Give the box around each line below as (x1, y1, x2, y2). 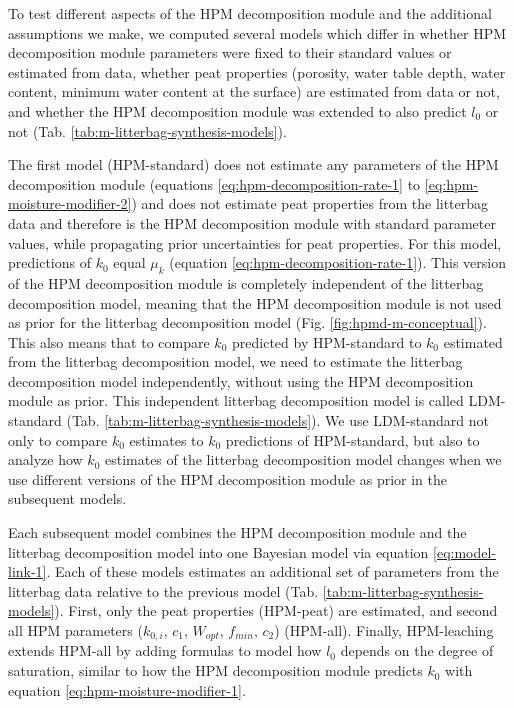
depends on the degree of (340, 640, 494, 661)
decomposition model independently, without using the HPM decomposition (8, 370, 474, 391)
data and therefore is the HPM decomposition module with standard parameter (8, 212, 496, 233)
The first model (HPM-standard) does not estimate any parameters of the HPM (8, 154, 499, 175)
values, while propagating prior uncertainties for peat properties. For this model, (8, 232, 502, 253)
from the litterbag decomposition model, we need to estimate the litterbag (8, 351, 463, 372)
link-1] (8, 561, 47, 582)
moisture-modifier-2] (8, 193, 132, 214)
